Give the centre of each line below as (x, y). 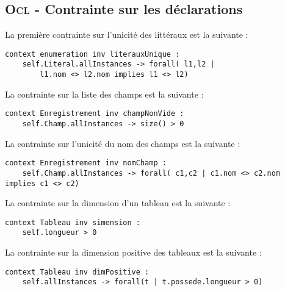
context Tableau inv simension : (73, 222)
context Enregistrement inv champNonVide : (95, 114)
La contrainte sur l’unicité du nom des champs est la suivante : (123, 143)
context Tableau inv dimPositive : (77, 272)
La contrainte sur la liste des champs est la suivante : (104, 94)
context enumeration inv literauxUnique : (92, 54)
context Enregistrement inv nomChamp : (86, 163)
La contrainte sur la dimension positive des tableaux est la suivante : (133, 252)
